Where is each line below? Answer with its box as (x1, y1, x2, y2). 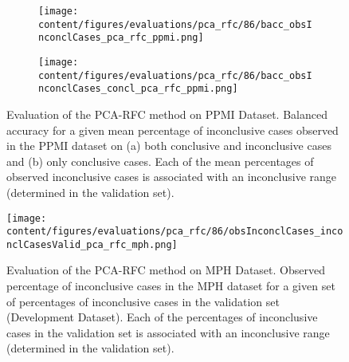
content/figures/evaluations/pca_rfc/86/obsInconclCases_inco (6, 226, 343, 238)
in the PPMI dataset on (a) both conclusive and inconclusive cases (6, 137, 331, 154)
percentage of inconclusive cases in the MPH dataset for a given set (6, 277, 335, 294)
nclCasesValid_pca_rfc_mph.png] (6, 238, 178, 250)
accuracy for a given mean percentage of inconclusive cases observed (6, 121, 339, 138)
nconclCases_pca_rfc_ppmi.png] (38, 32, 204, 44)
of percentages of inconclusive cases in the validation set (6, 293, 280, 309)
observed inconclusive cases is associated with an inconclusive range (6, 168, 337, 185)
